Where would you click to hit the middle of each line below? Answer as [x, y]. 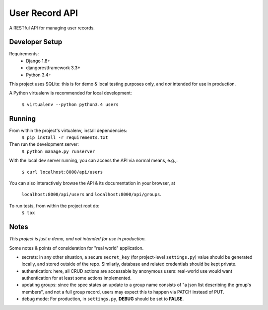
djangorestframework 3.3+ [53, 68]
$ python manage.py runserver [58, 151]
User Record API [44, 13]
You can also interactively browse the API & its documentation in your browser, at [92, 183]
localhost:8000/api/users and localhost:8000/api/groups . [91, 195]
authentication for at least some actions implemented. [76, 278]
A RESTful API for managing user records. [52, 28]
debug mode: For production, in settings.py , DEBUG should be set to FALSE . [102, 299]
